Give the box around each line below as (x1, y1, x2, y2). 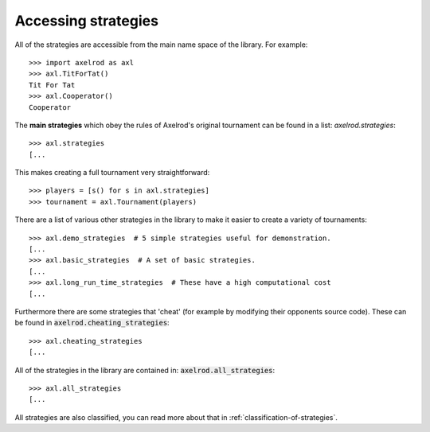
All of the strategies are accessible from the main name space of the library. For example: (14, 40, 308, 49)
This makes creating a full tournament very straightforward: (14, 168, 210, 177)
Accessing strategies (14, 12, 159, 29)
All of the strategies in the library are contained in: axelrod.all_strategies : (14, 365, 275, 375)
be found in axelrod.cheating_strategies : (14, 318, 170, 328)
